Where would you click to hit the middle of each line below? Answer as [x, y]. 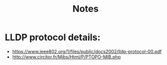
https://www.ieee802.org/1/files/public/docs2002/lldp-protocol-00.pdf [87, 51]
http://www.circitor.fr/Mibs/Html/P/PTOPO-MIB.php [66, 57]
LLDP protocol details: [53, 37]
